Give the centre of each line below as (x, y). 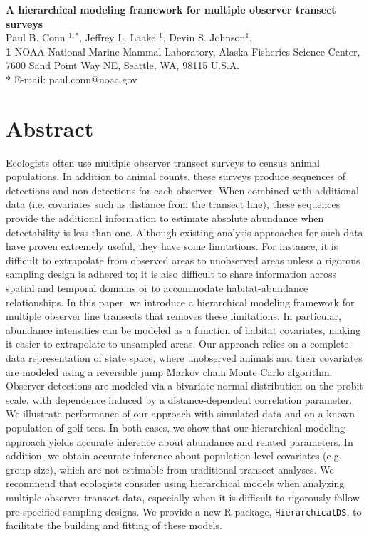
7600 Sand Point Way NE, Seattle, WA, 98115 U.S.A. (123, 65)
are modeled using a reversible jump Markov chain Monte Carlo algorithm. (169, 371)
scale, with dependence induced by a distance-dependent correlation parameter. (179, 399)
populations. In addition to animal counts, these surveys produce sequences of (176, 176)
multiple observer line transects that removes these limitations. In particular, (173, 316)
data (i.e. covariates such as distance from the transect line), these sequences (173, 204)
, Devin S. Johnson (204, 37)
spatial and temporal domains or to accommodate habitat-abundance (157, 288)
